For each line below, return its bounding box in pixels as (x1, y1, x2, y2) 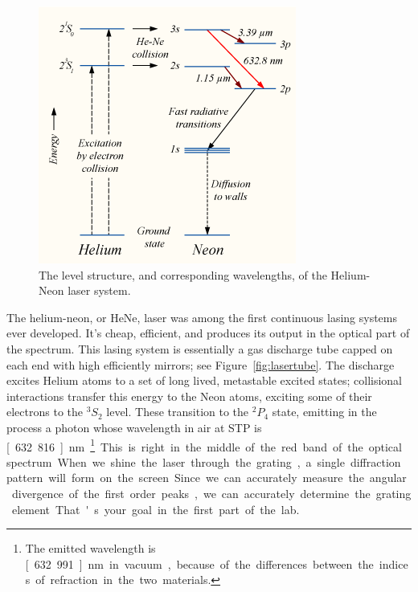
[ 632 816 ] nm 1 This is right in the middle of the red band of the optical (6, 435, 402, 455)
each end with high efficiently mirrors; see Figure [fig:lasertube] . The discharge (6, 356, 395, 373)
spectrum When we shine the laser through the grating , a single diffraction (6, 453, 401, 470)
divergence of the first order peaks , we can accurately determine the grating (11, 484, 412, 501)
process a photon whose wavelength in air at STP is (6, 418, 262, 435)
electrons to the (6, 403, 83, 420)
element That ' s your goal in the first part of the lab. (11, 500, 300, 517)
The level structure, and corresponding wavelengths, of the (39, 266, 327, 283)
